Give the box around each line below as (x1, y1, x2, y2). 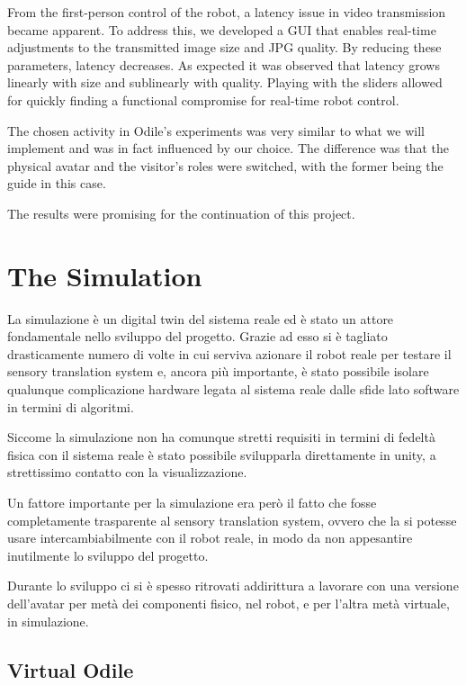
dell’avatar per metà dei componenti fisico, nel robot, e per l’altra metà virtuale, (7, 593, 450, 612)
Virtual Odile (7, 655, 134, 683)
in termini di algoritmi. (7, 397, 134, 416)
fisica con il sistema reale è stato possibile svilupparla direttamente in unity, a (7, 445, 436, 464)
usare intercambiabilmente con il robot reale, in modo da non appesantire (7, 528, 413, 547)
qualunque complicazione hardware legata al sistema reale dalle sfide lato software (7, 380, 460, 399)
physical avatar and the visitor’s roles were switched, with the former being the (7, 156, 444, 175)
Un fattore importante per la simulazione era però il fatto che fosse (7, 493, 377, 511)
